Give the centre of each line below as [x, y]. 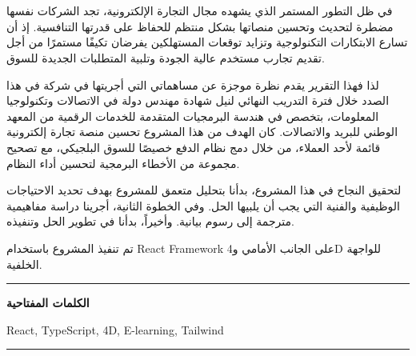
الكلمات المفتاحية [48, 303]
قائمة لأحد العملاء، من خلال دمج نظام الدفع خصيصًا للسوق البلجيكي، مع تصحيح [194, 147]
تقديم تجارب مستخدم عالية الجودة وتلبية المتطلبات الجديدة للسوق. [166, 57]
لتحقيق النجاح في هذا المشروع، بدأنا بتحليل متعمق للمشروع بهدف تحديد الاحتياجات [204, 190]
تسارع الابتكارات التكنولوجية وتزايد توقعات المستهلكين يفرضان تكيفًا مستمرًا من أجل [207, 42]
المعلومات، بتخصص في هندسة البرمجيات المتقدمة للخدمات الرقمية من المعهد [193, 116]
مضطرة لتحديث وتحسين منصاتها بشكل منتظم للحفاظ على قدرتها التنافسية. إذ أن [200, 26]
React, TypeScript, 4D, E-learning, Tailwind [115, 329]
